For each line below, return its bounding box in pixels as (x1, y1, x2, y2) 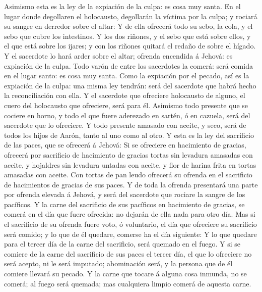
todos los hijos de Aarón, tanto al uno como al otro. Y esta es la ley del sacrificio (4, 129, 254, 140)
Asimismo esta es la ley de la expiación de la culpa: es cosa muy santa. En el (4, 1, 241, 11)
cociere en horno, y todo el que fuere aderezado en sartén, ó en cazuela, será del (4, 110, 250, 120)
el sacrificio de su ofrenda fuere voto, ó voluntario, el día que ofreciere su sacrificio (4, 219, 257, 229)
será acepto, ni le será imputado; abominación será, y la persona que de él (4, 258, 233, 269)
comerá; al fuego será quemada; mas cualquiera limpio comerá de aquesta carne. (4, 278, 251, 288)
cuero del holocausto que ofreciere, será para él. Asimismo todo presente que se (4, 100, 248, 110)
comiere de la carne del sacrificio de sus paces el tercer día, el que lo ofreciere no (4, 248, 252, 259)
